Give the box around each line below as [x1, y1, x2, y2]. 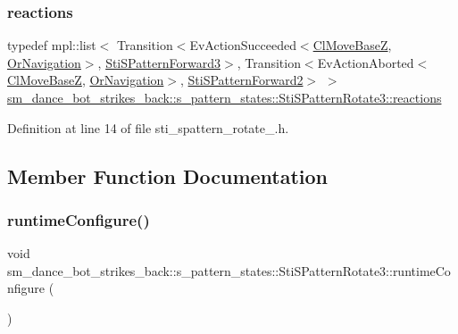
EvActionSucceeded [189, 36, 296, 54]
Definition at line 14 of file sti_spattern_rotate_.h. [7, 118, 289, 137]
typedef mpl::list [7, 36, 96, 54]
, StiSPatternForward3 [97, 53, 221, 71]
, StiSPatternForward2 [180, 71, 304, 89]
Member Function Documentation [7, 162, 329, 189]
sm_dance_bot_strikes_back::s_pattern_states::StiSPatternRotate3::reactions [7, 88, 442, 106]
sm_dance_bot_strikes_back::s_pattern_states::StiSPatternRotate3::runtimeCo [7, 261, 451, 280]
